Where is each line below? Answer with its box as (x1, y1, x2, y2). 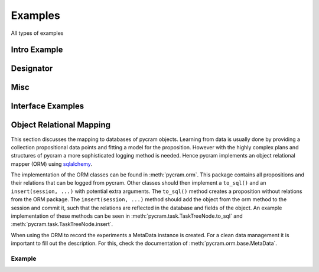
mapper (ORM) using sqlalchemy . (11, 160, 93, 168)
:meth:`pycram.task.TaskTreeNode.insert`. (11, 221, 113, 228)
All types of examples (11, 30, 64, 37)
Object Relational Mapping (11, 120, 111, 130)
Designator (11, 64, 53, 74)
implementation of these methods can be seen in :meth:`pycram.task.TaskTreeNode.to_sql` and (11, 212, 243, 219)
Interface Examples (11, 101, 84, 112)
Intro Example (11, 45, 63, 55)
